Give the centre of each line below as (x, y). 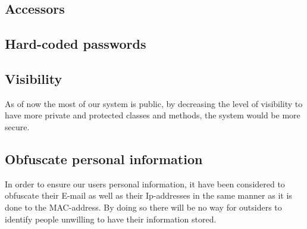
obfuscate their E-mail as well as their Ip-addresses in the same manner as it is (148, 195)
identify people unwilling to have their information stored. (111, 219)
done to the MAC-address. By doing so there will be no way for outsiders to (143, 207)
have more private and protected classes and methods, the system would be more (153, 115)
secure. (17, 126)
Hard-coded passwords (76, 44)
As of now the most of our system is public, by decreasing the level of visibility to (154, 103)
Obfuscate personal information (104, 159)
